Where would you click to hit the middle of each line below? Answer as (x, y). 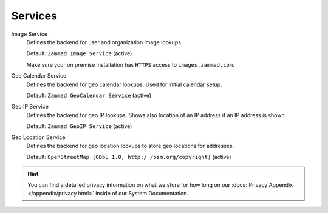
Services (34, 16)
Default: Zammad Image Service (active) (79, 53)
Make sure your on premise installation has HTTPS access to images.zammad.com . (130, 64)
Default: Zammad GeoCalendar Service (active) (89, 95)
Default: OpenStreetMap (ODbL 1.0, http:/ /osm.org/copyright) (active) (129, 157)
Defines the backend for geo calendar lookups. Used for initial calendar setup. (124, 84)
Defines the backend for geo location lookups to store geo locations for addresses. (130, 146)
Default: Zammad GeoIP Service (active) (79, 126)
